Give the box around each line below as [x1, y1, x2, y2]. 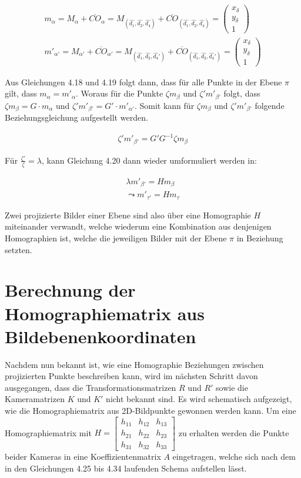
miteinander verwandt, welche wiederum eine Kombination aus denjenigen [5, 220, 272, 233]
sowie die [216, 381, 248, 393]
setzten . [5, 243, 32, 255]
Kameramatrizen [5, 393, 65, 405]
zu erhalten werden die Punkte [178, 426, 289, 439]
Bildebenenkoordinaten [5, 324, 196, 348]
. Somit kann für [134, 99, 195, 111]
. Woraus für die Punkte [76, 87, 163, 99]
